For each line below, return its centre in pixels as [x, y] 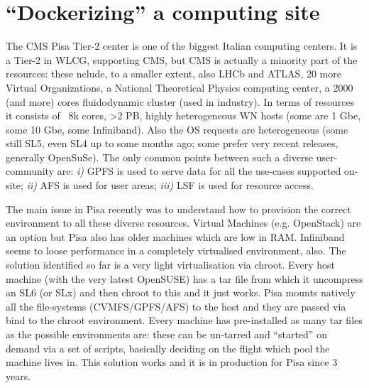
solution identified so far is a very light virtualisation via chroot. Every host [170, 265]
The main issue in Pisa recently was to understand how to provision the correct [178, 209]
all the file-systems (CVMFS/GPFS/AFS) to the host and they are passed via [176, 306]
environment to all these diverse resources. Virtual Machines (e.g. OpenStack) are [183, 223]
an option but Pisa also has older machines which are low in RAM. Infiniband [175, 236]
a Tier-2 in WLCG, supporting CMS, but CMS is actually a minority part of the [182, 59]
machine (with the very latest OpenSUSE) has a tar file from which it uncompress [184, 278]
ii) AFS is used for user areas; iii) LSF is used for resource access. [170, 185]
